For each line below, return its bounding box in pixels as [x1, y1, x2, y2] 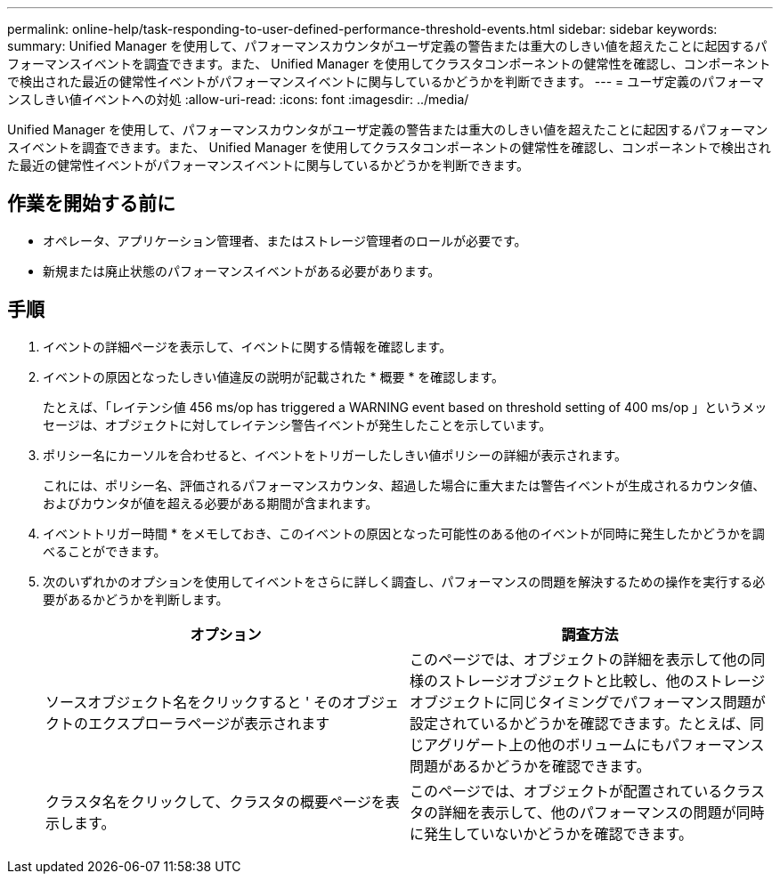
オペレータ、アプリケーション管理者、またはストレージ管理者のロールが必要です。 [43, 232, 527, 248]
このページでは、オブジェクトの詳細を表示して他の [410, 650, 752, 668]
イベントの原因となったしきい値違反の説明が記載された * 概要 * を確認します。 [43, 368, 504, 384]
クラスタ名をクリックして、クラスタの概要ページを [45, 792, 386, 811]
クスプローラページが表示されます [102, 714, 330, 732]
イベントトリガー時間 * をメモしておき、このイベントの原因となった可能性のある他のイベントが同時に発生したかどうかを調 [43, 525, 765, 541]
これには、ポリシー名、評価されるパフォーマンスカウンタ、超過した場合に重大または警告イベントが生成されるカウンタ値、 [43, 477, 766, 493]
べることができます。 [43, 543, 167, 559]
